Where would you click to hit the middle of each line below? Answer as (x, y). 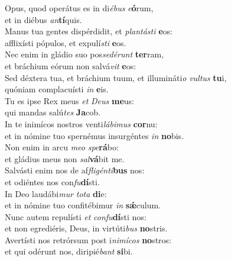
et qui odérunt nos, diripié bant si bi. (69, 251)
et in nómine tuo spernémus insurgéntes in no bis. (95, 135)
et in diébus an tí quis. (43, 19)
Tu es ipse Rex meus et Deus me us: (69, 100)
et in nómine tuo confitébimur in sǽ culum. (83, 205)
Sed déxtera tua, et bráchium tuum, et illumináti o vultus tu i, (116, 77)
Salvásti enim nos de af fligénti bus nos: (75, 170)
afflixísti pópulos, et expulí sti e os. (66, 42)
